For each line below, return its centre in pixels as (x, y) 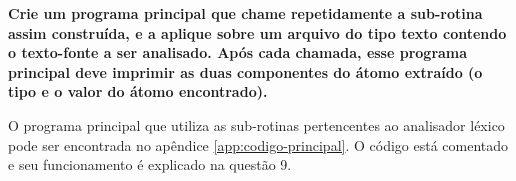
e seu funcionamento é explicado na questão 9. (150, 164)
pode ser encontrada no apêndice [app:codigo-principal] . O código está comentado (258, 144)
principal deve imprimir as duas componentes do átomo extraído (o (245, 71)
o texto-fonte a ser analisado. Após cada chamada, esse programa (238, 52)
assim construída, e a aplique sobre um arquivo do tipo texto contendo (257, 32)
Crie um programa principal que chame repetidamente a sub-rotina (245, 13)
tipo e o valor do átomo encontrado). (138, 91)
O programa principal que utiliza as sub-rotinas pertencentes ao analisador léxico (256, 124)
